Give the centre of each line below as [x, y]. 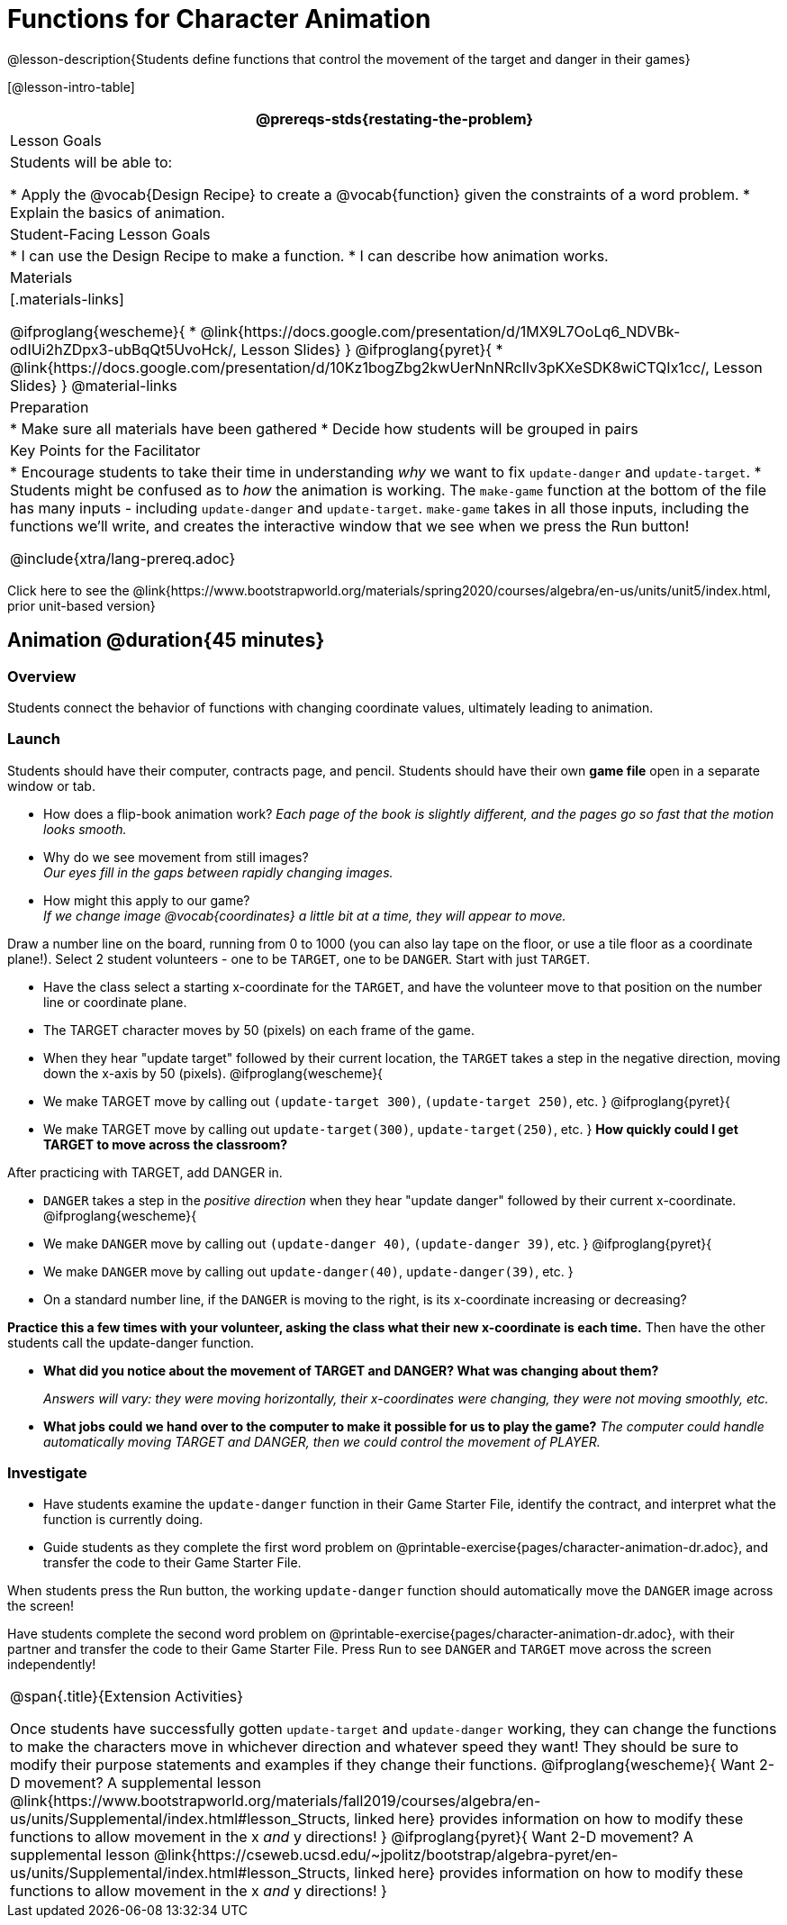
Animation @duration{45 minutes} [166, 640]
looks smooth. [85, 829]
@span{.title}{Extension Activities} [127, 1697]
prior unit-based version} [81, 605]
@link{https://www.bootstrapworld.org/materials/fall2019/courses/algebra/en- [276, 1801]
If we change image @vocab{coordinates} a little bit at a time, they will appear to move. [305, 915]
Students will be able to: [91, 162]
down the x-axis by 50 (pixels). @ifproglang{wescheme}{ [213, 1073]
